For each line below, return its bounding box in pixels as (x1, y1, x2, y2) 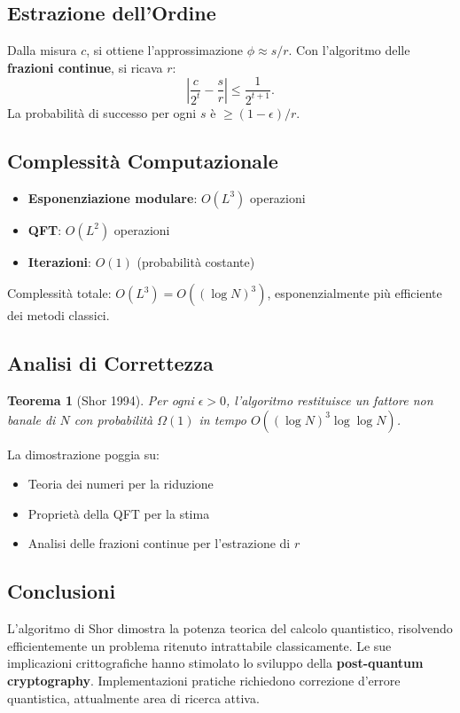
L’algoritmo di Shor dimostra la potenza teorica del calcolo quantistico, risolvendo (7, 619, 453, 638)
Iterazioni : (27, 252, 91, 270)
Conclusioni (7, 577, 116, 605)
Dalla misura (7, 41, 77, 59)
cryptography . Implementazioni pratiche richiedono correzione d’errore (7, 671, 401, 689)
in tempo (199, 410, 246, 428)
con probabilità (74, 410, 153, 428)
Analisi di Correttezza (7, 349, 214, 377)
